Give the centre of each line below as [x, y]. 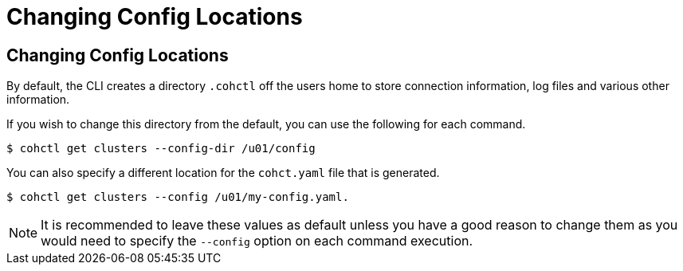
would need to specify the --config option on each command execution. [257, 241]
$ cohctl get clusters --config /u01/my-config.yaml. [178, 197]
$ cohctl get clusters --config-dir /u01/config [161, 149]
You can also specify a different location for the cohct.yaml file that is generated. [223, 173]
